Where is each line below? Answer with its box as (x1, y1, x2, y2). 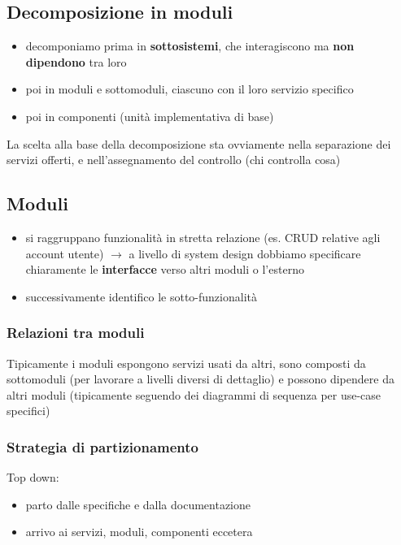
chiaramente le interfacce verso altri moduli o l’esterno (25, 261, 304, 278)
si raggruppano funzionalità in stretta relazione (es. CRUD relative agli (25, 228, 381, 245)
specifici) (7, 402, 50, 419)
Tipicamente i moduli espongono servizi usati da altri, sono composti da (7, 354, 366, 371)
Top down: (7, 469, 59, 486)
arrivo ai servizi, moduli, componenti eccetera (25, 523, 253, 540)
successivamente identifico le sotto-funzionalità (25, 288, 257, 305)
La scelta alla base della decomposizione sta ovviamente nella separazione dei (7, 135, 391, 152)
